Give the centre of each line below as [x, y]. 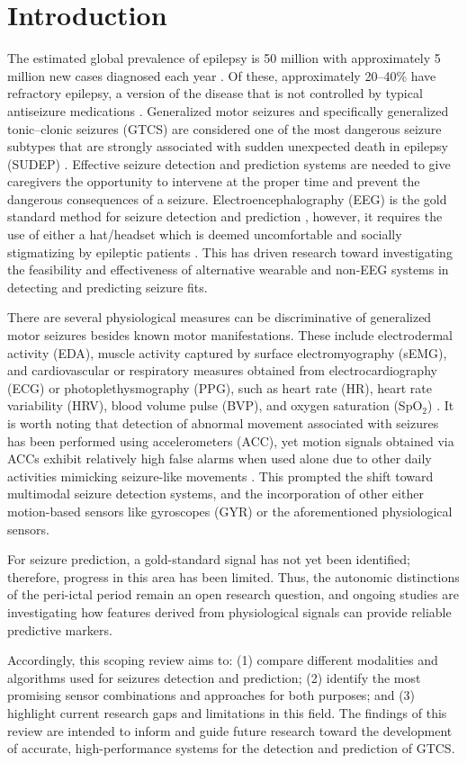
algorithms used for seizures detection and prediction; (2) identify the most [214, 677]
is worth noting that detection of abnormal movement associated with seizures [223, 423]
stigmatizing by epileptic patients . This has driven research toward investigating [230, 251]
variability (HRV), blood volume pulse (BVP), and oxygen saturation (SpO [215, 405]
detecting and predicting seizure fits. [108, 287]
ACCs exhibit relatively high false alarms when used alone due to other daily [220, 458]
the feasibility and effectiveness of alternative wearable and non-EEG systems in [228, 269]
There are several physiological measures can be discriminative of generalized [220, 317]
